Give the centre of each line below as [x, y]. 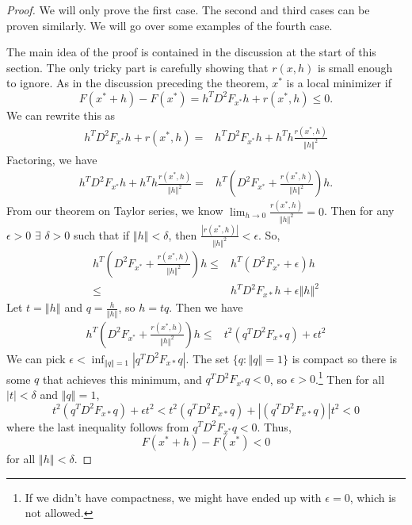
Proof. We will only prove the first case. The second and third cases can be [188, 10]
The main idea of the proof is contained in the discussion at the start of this [191, 52]
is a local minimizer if [339, 83]
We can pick [36, 358]
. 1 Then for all [350, 377]
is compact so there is [345, 358]
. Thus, [274, 426]
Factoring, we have [52, 159]
